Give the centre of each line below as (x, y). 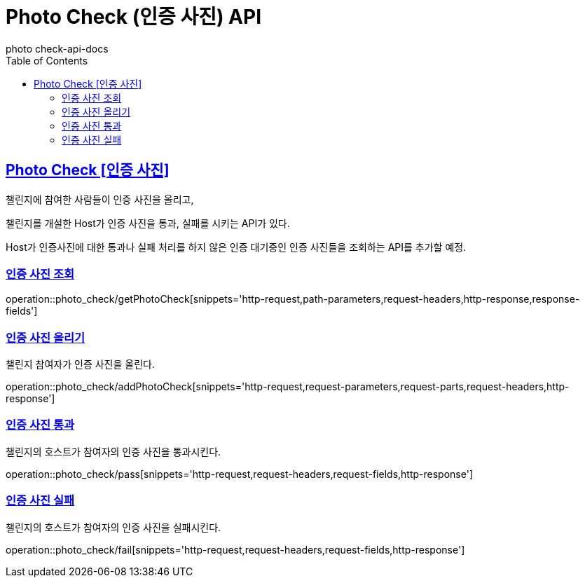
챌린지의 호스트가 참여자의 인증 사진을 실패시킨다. (113, 527)
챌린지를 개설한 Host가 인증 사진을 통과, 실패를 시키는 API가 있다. (148, 223)
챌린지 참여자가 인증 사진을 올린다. (80, 364)
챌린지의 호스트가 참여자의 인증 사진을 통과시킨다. (113, 451)
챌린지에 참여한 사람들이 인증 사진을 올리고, (100, 199)
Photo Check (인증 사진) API (134, 17)
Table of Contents (47, 60)
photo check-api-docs (57, 48)
